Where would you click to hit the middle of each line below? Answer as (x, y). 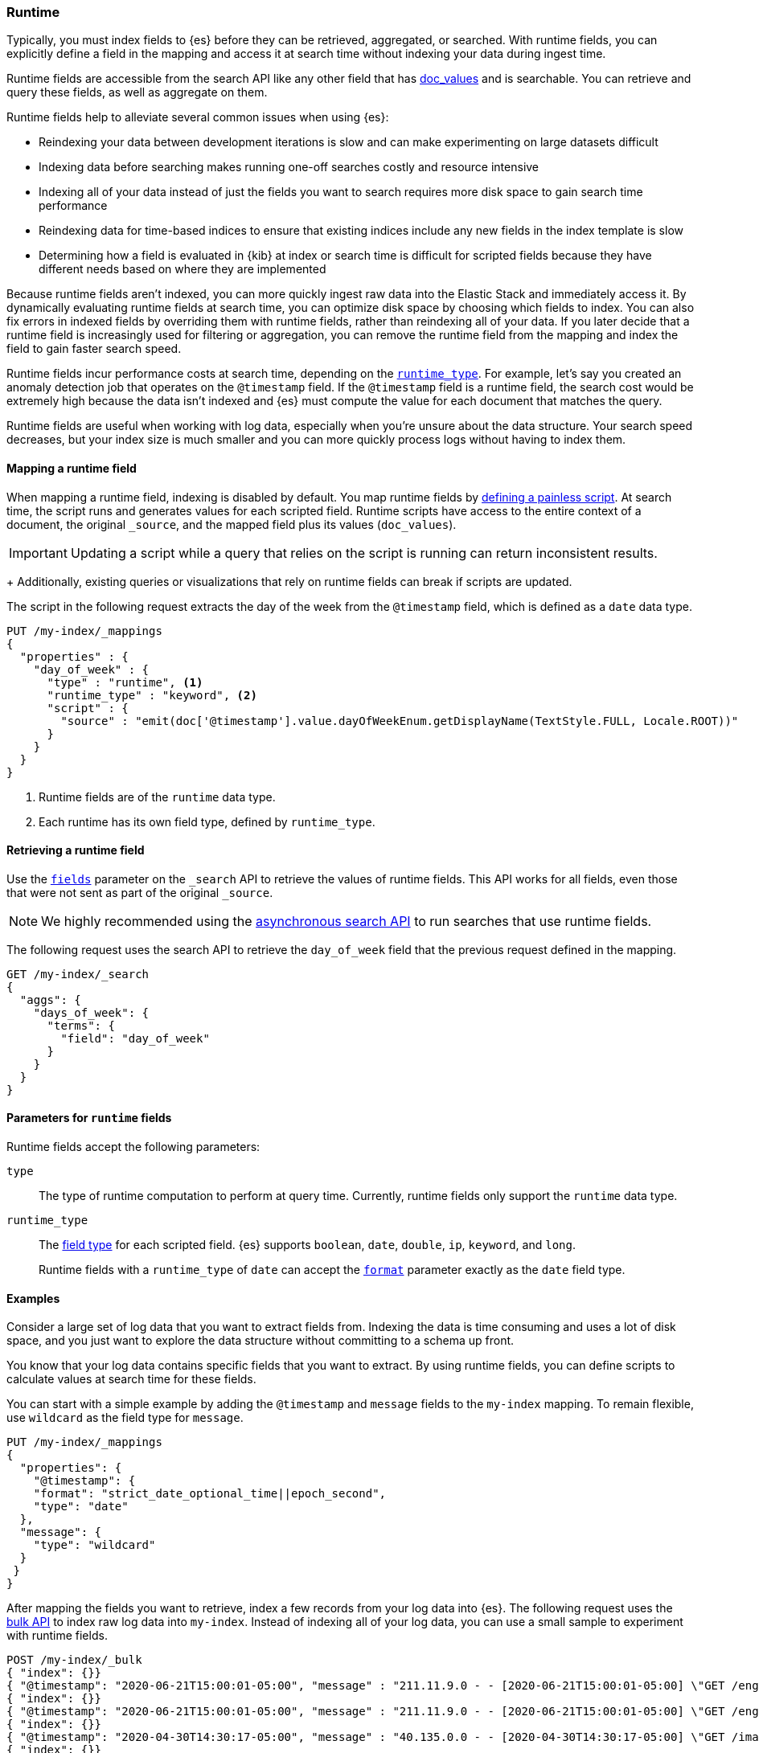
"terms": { (81, 1025)
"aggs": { (50, 999)
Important (38, 553)
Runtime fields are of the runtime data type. (157, 797)
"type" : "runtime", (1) (125, 682)
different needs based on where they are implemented (183, 269)
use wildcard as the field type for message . (125, 1418)
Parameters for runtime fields (89, 1118)
